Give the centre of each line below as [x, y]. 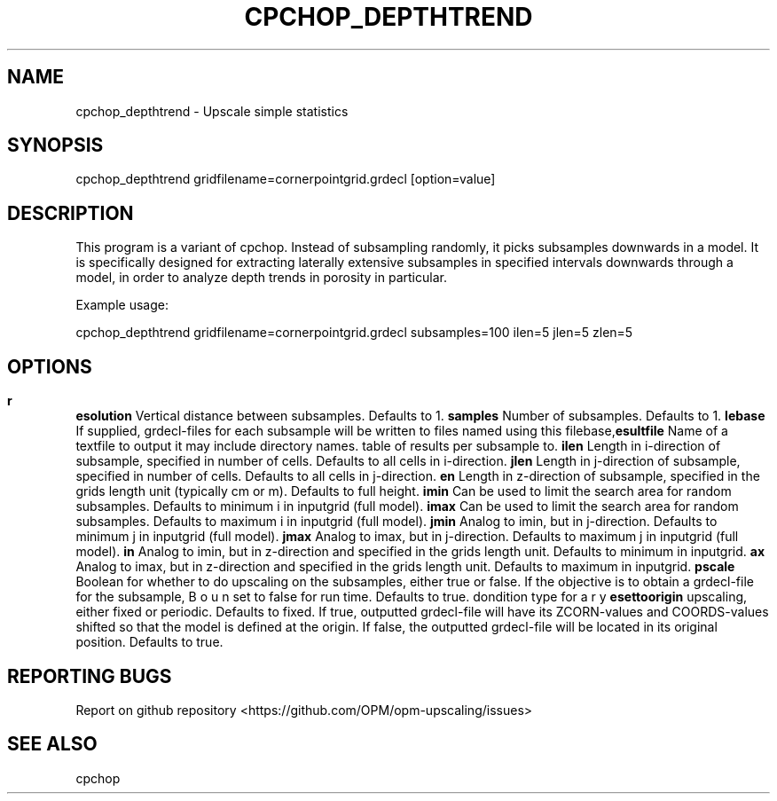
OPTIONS [50, 366]
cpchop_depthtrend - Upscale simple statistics [212, 111]
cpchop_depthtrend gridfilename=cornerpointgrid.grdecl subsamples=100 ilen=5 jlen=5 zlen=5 [354, 333]
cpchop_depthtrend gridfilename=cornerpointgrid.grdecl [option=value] [286, 179]
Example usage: [122, 305]
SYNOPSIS [55, 145]
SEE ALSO [52, 744]
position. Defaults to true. [149, 642]
